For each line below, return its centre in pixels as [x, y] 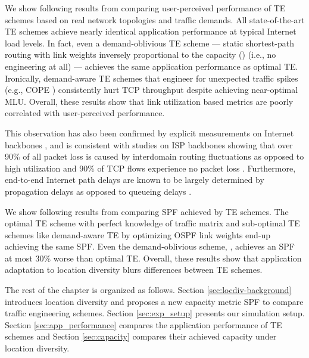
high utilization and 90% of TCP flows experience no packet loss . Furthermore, [150, 168]
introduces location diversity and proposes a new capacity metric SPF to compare [154, 301]
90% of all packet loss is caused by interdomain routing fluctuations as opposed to [154, 156]
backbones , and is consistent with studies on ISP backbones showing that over [149, 144]
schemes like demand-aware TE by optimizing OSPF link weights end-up [138, 234]
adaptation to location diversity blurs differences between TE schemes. [134, 270]
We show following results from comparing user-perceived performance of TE [145, 8]
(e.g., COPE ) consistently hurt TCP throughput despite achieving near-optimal [152, 90]
